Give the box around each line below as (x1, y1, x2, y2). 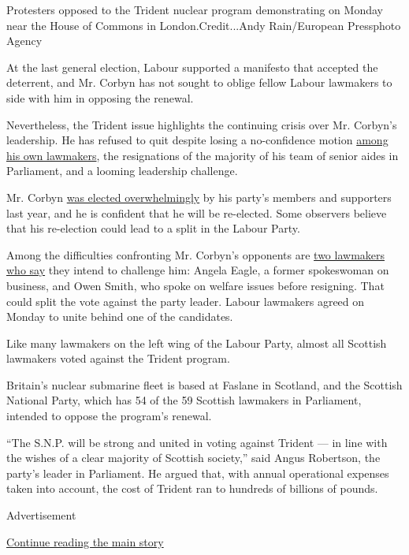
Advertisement (6, 507, 76, 523)
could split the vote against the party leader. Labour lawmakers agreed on (6, 292, 365, 309)
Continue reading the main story (6, 533, 164, 549)
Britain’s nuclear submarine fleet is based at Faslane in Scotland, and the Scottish (6, 376, 403, 393)
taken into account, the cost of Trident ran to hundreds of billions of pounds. (6, 480, 378, 497)
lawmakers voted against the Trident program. (6, 350, 230, 367)
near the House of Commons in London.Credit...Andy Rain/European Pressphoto (6, 17, 401, 33)
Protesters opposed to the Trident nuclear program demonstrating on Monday (6, 2, 383, 17)
